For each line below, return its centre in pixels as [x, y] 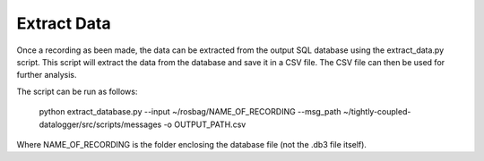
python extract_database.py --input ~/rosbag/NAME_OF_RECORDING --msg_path [190, 112]
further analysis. [47, 75]
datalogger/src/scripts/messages [100, 124]
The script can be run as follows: [77, 91]
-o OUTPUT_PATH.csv [205, 124]
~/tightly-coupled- [377, 112]
